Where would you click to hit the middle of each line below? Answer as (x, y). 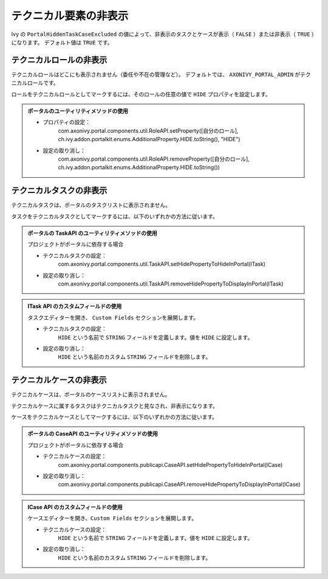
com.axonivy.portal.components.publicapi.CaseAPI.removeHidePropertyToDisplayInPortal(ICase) (179, 485)
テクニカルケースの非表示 (59, 380)
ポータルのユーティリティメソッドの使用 (78, 111)
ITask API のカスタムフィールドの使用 (75, 306)
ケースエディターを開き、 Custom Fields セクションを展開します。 (112, 518)
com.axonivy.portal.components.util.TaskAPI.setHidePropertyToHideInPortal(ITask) (162, 264)
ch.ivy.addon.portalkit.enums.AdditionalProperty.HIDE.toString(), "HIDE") (149, 139)
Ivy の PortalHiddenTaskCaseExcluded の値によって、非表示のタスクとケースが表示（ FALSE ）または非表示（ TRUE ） (163, 34)
